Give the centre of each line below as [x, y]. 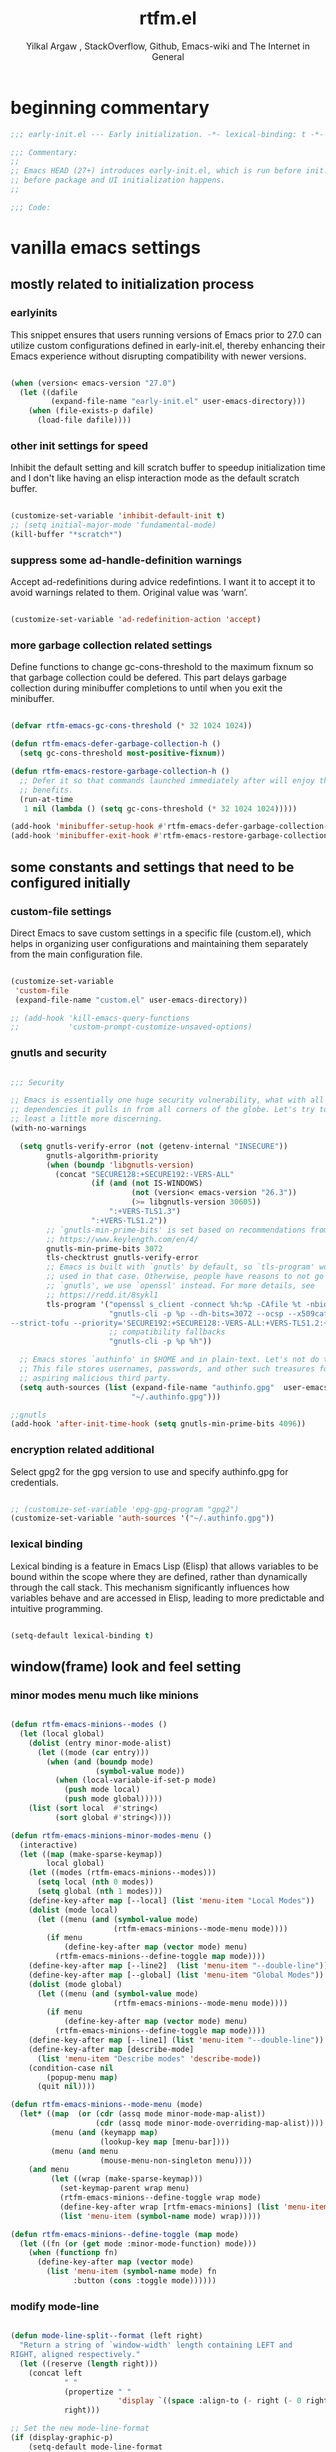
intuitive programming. [57, 1608]
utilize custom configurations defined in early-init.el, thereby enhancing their [168, 345]
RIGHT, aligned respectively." [75, 2355]
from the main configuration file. [76, 954]
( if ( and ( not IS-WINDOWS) [146, 1183]
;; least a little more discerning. [86, 1119]
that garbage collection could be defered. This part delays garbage [148, 678]
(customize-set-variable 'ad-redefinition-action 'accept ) [136, 620]
